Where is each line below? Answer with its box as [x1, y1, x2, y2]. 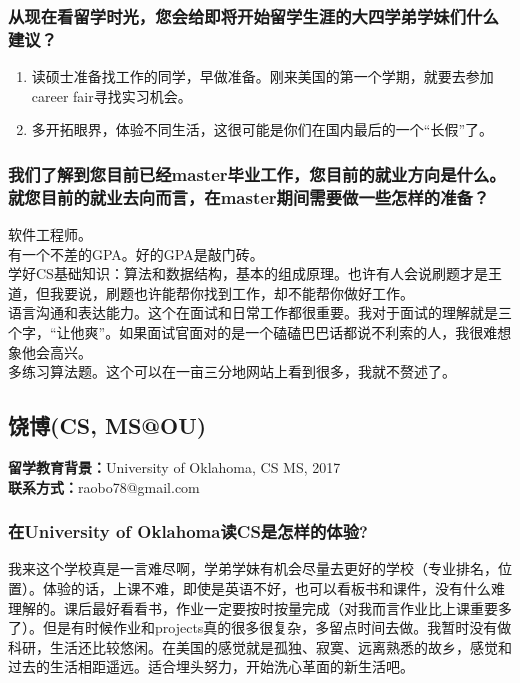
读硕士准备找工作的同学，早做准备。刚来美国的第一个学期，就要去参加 [31, 66, 494, 87]
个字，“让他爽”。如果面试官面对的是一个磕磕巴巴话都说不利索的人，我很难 [8, 322, 498, 343]
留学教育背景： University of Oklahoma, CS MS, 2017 [8, 457, 341, 478]
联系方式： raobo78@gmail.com [8, 476, 200, 497]
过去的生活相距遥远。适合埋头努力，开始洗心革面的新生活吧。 [8, 656, 414, 677]
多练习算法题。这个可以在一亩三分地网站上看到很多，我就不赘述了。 [8, 361, 456, 382]
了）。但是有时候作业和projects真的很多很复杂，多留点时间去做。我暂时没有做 [8, 617, 512, 638]
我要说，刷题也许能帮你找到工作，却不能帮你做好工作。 [49, 282, 414, 303]
